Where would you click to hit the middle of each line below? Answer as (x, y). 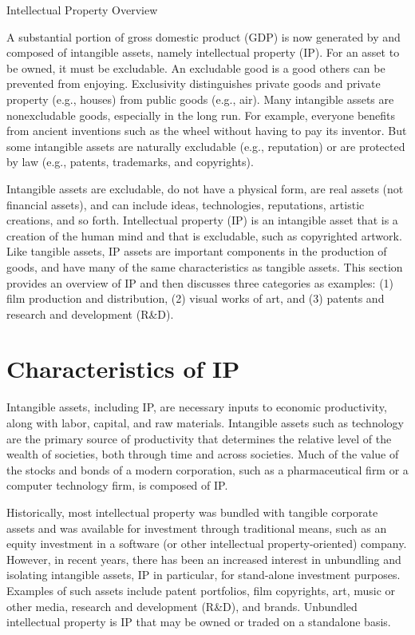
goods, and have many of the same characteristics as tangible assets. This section (205, 266)
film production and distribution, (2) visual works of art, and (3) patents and (196, 298)
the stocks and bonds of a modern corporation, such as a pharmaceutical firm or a (207, 469)
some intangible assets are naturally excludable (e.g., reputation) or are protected (206, 146)
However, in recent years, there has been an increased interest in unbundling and (204, 559)
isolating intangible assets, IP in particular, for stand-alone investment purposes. (204, 575)
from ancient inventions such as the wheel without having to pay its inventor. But (207, 131)
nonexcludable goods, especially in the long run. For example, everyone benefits (201, 115)
